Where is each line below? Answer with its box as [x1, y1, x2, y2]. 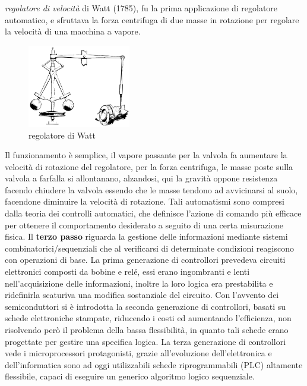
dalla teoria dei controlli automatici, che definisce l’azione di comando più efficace [5, 207, 302, 219]
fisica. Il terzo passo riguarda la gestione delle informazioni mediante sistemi [5, 230, 288, 243]
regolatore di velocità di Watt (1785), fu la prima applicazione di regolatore [5, 2, 278, 14]
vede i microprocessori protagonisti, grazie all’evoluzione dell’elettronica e [5, 347, 272, 359]
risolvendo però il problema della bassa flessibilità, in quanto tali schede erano [5, 324, 289, 335]
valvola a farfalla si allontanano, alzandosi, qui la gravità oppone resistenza [5, 172, 278, 184]
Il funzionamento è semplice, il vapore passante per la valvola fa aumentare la [5, 149, 287, 161]
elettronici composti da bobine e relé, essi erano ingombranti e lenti [5, 265, 250, 278]
